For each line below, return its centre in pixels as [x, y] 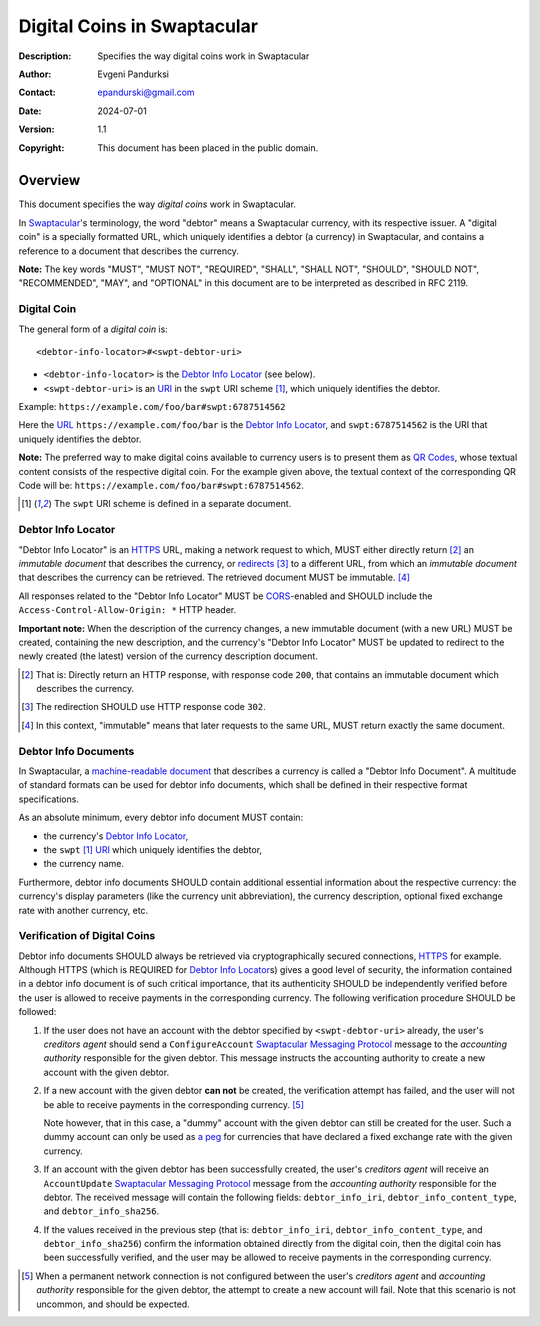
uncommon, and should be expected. [113, 1304]
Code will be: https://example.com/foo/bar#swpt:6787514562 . [161, 486]
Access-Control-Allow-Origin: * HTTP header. [127, 610]
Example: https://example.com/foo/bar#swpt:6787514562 [152, 407]
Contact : [37, 92]
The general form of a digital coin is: [93, 329]
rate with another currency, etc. [83, 910]
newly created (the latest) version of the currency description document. [168, 656]
